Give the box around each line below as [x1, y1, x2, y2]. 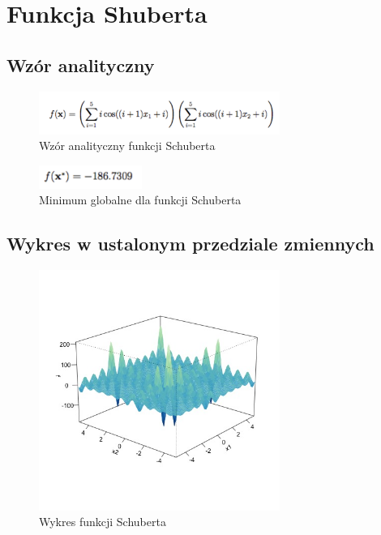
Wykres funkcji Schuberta [39, 513, 166, 530]
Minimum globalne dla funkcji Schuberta [39, 191, 242, 208]
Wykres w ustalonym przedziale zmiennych [6, 231, 375, 256]
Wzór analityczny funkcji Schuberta [39, 137, 216, 154]
